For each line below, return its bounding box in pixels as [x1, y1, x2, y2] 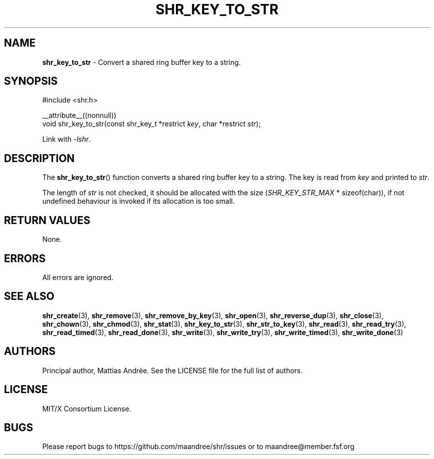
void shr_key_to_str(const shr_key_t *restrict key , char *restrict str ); [42, 119, 261, 128]
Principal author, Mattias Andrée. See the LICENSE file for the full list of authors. [42, 366, 303, 375]
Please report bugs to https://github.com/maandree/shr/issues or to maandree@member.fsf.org [42, 442, 355, 451]
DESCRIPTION [4, 152, 75, 165]
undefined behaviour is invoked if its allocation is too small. [42, 197, 235, 206]
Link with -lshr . [42, 135, 91, 144]
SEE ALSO [4, 290, 54, 303]
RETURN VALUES [4, 214, 91, 227]
